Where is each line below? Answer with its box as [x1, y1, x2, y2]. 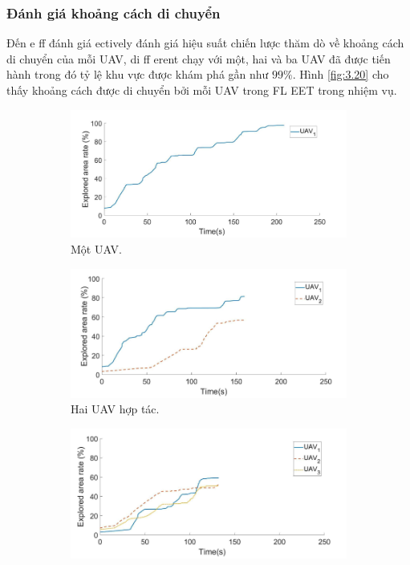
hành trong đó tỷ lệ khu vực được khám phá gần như [6, 66, 269, 83]
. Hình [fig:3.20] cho [292, 66, 389, 83]
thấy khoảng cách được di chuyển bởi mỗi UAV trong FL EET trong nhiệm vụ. [6, 82, 397, 98]
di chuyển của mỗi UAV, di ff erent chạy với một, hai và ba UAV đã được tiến [6, 50, 391, 67]
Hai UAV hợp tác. [71, 400, 160, 417]
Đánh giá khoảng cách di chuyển [6, 2, 221, 22]
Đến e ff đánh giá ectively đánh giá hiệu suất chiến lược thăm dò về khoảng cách [6, 35, 404, 51]
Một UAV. [71, 241, 122, 258]
